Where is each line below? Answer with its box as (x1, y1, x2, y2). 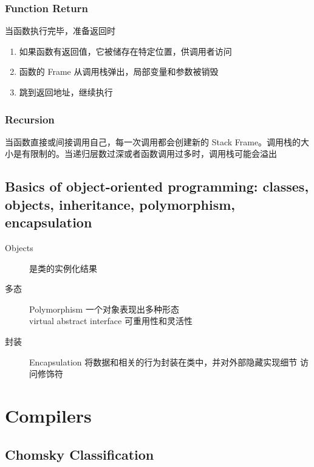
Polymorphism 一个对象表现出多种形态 (29, 302, 179, 315)
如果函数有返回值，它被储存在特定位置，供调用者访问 (19, 44, 232, 57)
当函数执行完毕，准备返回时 (5, 24, 115, 37)
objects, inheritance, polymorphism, (5, 195, 235, 213)
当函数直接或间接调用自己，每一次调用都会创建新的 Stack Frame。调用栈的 (5, 135, 301, 148)
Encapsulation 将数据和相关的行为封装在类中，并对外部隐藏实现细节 (29, 355, 298, 368)
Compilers (5, 403, 92, 427)
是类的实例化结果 (29, 261, 97, 274)
